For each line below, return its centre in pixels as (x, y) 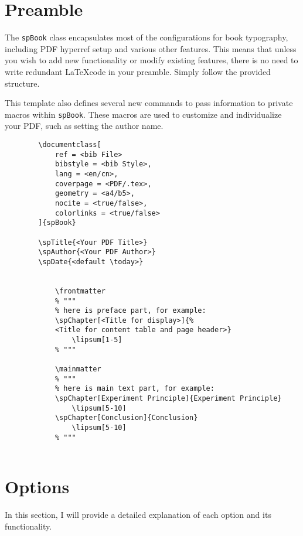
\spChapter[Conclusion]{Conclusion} (126, 418)
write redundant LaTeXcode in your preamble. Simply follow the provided (138, 71)
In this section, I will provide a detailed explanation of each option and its (138, 515)
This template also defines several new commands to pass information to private (149, 103)
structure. (22, 83)
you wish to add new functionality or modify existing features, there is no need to (151, 60)
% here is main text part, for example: (135, 389)
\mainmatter (78, 369)
